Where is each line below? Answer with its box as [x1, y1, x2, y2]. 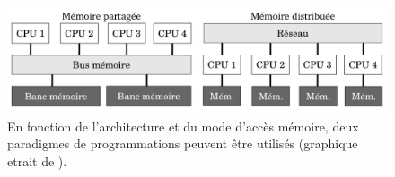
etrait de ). [7, 152, 67, 171]
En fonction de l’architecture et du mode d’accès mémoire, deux [7, 116, 359, 135]
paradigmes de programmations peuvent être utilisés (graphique [7, 134, 358, 153]
